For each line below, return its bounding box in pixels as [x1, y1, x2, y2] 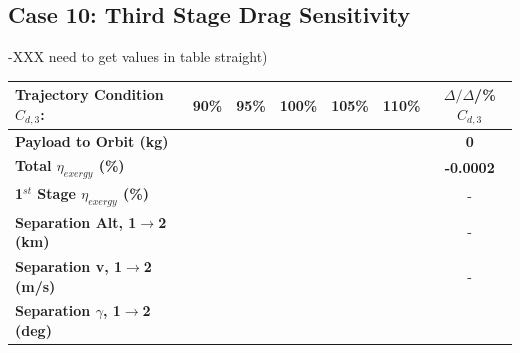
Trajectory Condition [15, 84, 164, 105]
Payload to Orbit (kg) [15, 130, 169, 151]
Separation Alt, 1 [15, 211, 137, 232]
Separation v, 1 [15, 255, 123, 276]
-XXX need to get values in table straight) [8, 46, 268, 67]
